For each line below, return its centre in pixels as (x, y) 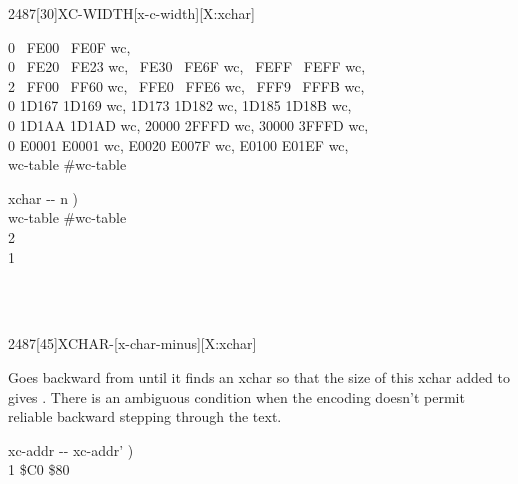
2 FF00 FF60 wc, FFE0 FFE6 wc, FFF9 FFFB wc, (186, 85)
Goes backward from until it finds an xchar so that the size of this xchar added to (259, 376)
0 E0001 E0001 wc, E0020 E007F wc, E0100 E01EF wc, (178, 144)
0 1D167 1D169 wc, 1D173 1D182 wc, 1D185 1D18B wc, (180, 105)
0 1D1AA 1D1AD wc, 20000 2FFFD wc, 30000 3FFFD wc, (188, 124)
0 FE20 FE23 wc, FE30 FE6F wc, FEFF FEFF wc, (187, 66)
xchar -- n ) (43, 197)
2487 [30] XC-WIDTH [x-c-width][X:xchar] (131, 13)
